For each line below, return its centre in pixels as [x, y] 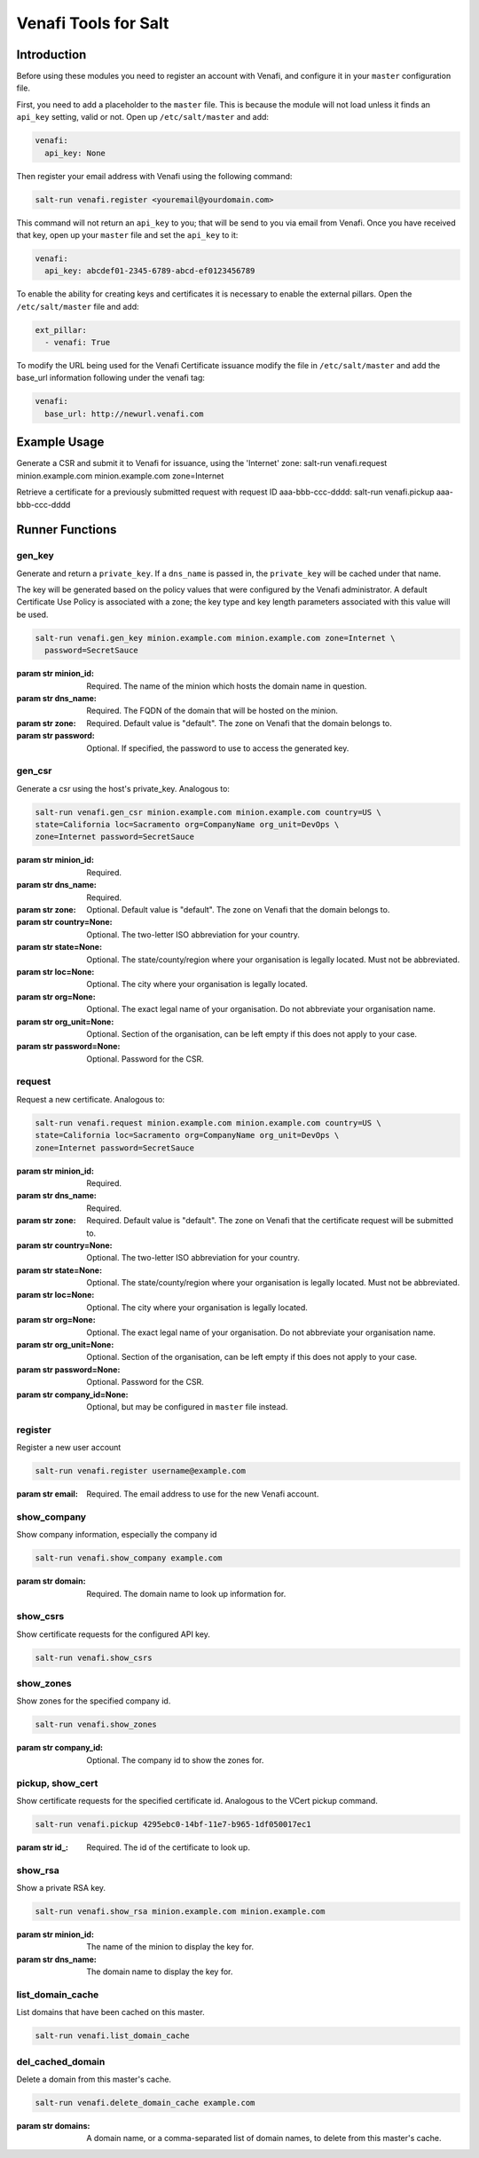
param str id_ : [43, 1847]
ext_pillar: [61, 330]
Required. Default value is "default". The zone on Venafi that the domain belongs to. [239, 723]
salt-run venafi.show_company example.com [129, 1558]
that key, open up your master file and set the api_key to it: [127, 234]
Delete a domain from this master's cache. [94, 2079]
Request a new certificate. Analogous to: [91, 1099]
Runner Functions [67, 530]
